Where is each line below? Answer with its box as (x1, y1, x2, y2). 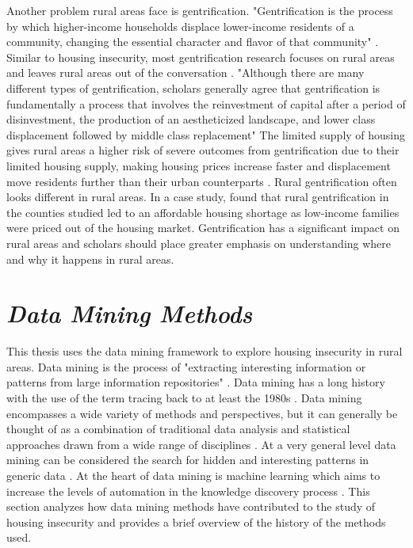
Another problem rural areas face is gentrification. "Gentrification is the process (6, 2, 393, 18)
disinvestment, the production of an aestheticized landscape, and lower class (6, 111, 376, 127)
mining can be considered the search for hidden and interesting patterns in (6, 451, 369, 468)
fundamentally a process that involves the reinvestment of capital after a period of (6, 95, 406, 112)
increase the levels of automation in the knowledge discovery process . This (6, 482, 370, 499)
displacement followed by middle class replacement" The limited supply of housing (6, 126, 406, 143)
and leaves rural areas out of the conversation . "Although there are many (6, 64, 365, 81)
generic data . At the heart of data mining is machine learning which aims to (6, 466, 380, 483)
